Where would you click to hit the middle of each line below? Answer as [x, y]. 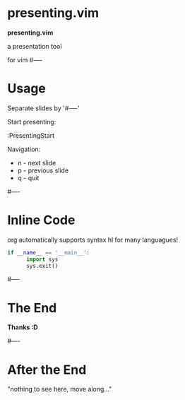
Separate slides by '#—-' [43, 108]
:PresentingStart [31, 135]
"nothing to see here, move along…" [60, 389]
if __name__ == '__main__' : [49, 252]
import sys [42, 259]
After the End [47, 370]
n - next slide [37, 163]
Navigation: [24, 149]
